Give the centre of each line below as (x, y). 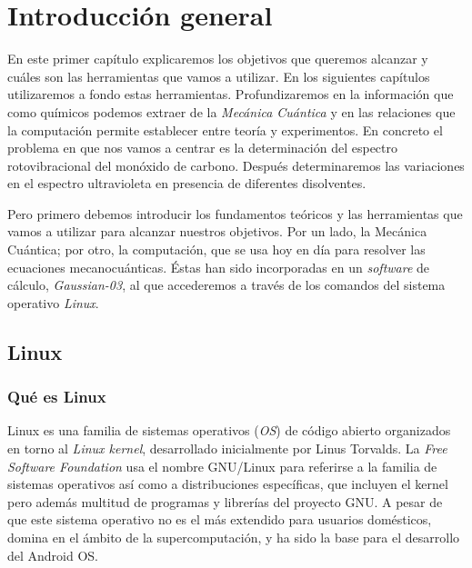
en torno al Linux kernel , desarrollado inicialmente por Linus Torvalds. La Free (227, 448)
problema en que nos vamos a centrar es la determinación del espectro (203, 148)
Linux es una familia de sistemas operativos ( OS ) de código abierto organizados (229, 430)
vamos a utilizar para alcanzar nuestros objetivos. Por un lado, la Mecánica (217, 231)
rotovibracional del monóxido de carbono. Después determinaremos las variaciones (236, 165)
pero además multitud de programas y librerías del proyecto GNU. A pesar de (225, 501)
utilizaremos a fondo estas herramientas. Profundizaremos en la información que (231, 94)
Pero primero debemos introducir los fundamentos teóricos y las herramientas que (235, 213)
